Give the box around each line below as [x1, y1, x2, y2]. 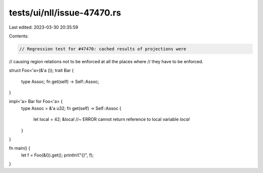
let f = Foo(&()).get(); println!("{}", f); [21, 152, 94, 158]
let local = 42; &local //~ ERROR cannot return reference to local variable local [33, 117, 190, 122]
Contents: [9, 33, 29, 39]
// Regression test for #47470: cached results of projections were [19, 46, 187, 52]
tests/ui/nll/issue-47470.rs [9, 7, 121, 18]
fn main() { [9, 145, 31, 151]
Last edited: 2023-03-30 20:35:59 [9, 24, 78, 30]
